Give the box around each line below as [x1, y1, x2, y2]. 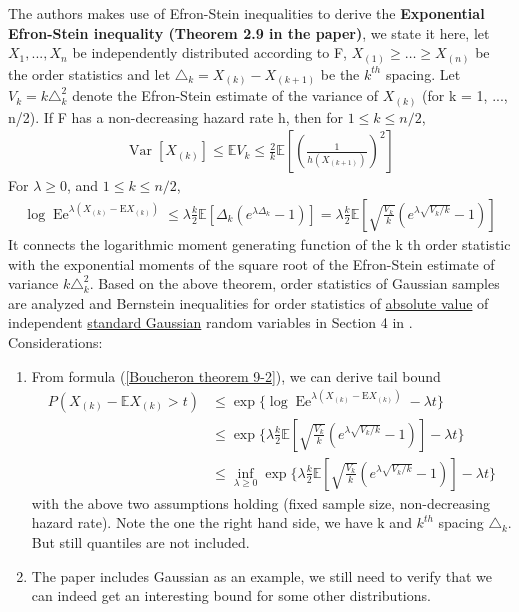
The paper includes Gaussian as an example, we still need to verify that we [31, 565, 492, 586]
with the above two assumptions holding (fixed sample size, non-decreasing [31, 492, 491, 513]
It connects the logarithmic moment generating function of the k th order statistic [8, 233, 511, 254]
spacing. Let [385, 63, 461, 84]
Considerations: [8, 331, 103, 352]
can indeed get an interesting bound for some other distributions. [31, 585, 431, 606]
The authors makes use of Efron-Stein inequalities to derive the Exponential [8, 3, 485, 23]
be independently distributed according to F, [72, 42, 347, 63]
